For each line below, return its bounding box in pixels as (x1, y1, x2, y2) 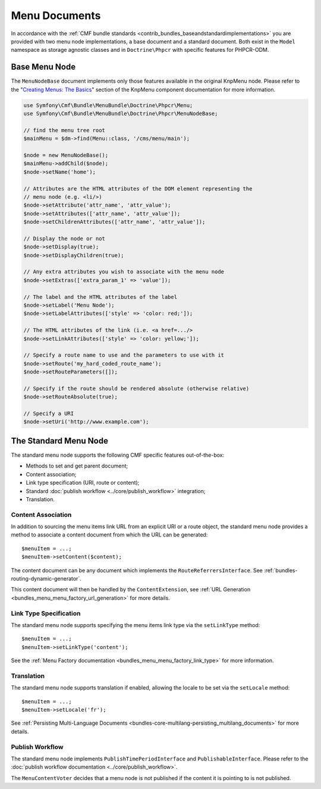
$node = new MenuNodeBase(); (23, 152, 109, 158)
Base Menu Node (11, 62, 76, 72)
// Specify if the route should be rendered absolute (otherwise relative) (23, 385, 250, 392)
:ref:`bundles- (263, 566, 298, 574)
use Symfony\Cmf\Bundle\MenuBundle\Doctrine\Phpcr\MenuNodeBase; (23, 110, 218, 117)
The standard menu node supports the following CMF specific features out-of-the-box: (11, 451, 225, 459)
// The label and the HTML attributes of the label (23, 294, 178, 300)
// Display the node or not (23, 235, 105, 242)
